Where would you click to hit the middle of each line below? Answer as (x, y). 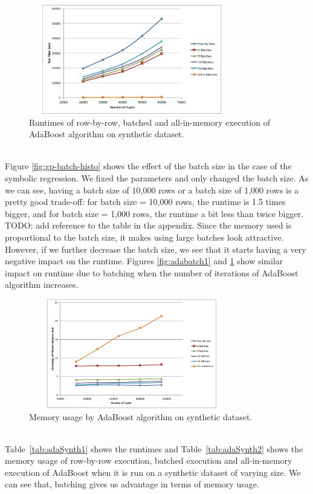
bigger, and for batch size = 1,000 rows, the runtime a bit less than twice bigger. (154, 213)
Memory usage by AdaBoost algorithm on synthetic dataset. (141, 416)
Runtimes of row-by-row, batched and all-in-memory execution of (150, 122)
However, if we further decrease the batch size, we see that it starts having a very (156, 249)
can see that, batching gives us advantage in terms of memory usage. (132, 484)
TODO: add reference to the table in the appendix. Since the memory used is (148, 225)
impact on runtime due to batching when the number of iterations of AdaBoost (152, 272)
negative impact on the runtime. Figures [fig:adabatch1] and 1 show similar (144, 261)
